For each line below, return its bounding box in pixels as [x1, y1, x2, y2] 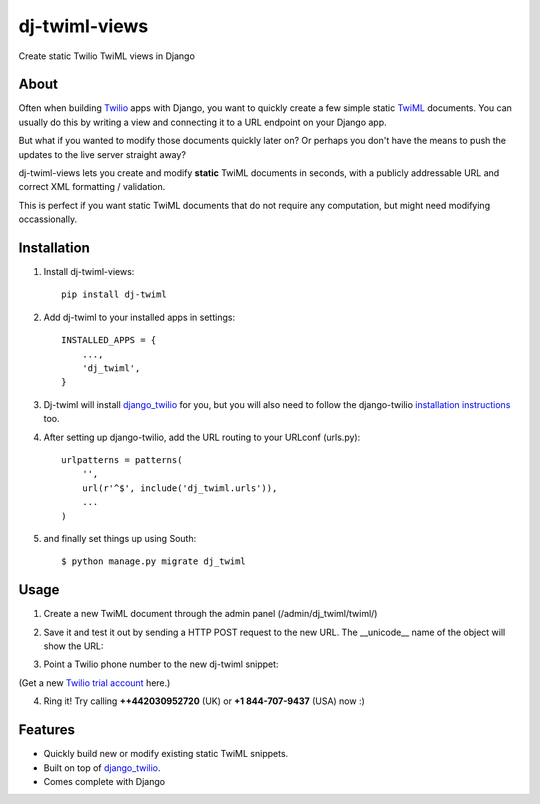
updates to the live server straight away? [18, 148, 187, 160]
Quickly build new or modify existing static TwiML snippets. [43, 748, 289, 760]
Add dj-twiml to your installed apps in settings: [43, 311, 235, 323]
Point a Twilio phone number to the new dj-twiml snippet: [43, 658, 279, 670]
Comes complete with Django [43, 775, 165, 787]
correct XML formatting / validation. [18, 181, 166, 193]
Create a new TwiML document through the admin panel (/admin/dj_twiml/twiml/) [43, 608, 378, 620]
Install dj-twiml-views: [43, 266, 135, 278]
